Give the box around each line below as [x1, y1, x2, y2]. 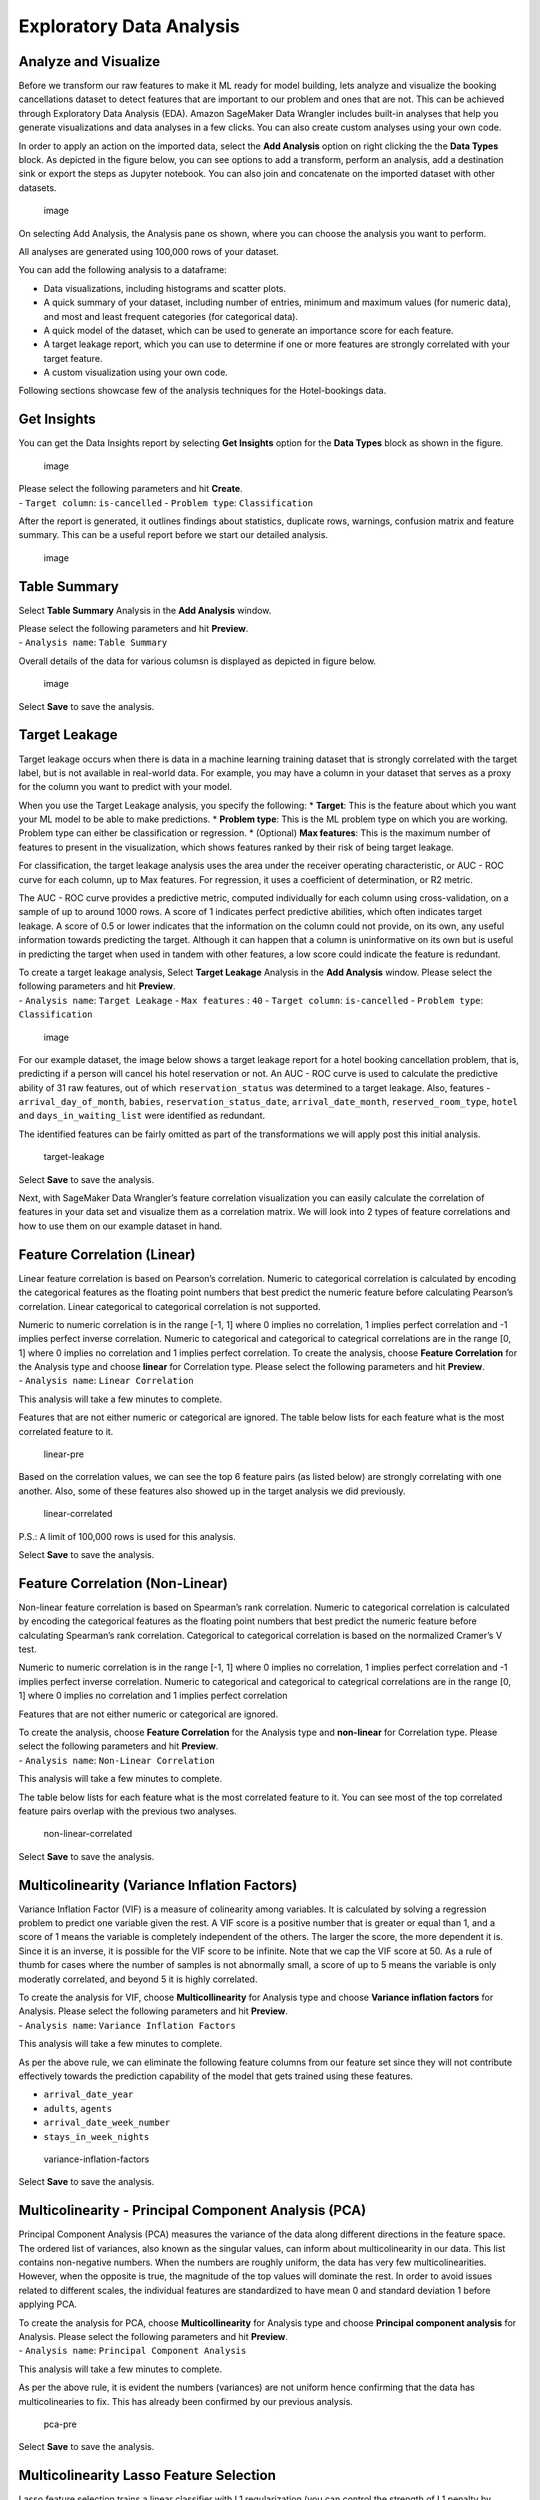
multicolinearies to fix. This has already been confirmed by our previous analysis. [18, 2395, 354, 2407]
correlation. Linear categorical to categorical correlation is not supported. [18, 1300, 321, 1312]
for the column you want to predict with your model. [18, 781, 233, 793]
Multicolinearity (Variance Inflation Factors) [18, 1876, 298, 1894]
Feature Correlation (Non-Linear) [18, 1575, 229, 1592]
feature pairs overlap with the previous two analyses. [18, 1805, 237, 1817]
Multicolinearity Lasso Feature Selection [18, 2467, 277, 2484]
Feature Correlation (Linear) [18, 1246, 196, 1263]
